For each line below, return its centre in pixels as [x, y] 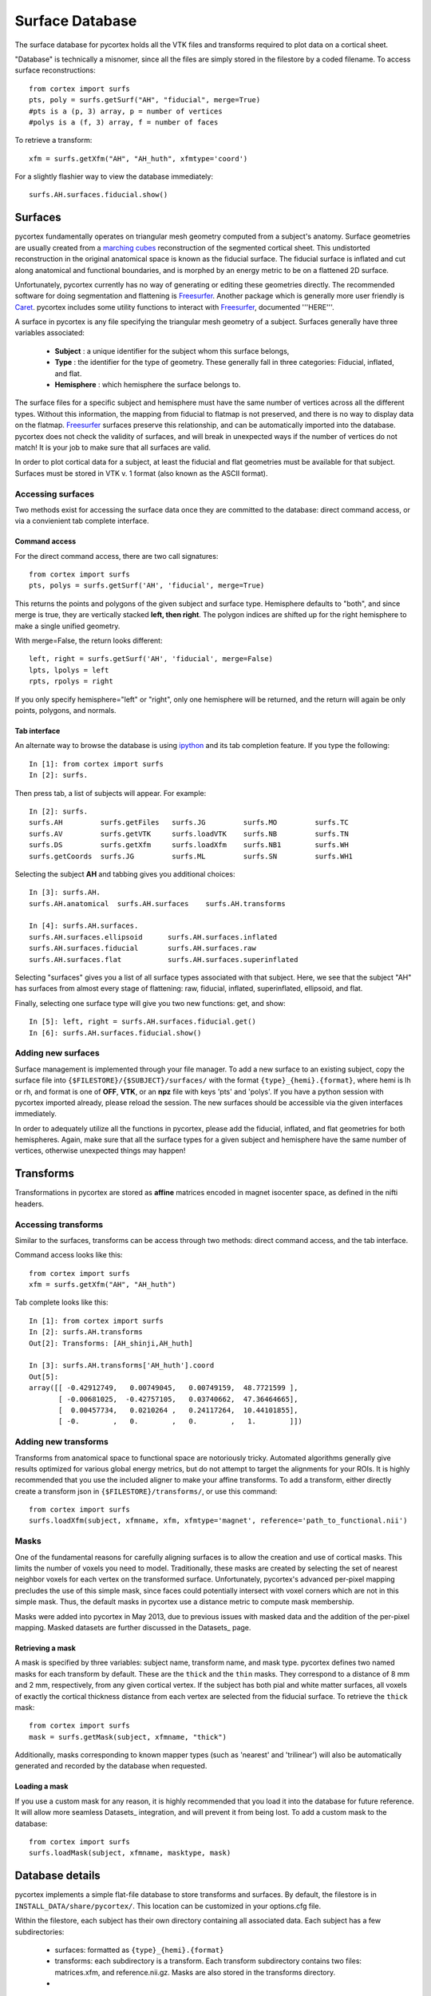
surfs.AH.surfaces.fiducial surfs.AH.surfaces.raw [143, 948]
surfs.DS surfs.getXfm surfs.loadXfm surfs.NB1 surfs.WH [189, 845]
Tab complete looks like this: [61, 1302]
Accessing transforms [59, 1224]
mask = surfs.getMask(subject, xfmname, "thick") [128, 1737]
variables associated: [50, 333]
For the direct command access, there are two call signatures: [117, 556]
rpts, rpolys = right [71, 681]
